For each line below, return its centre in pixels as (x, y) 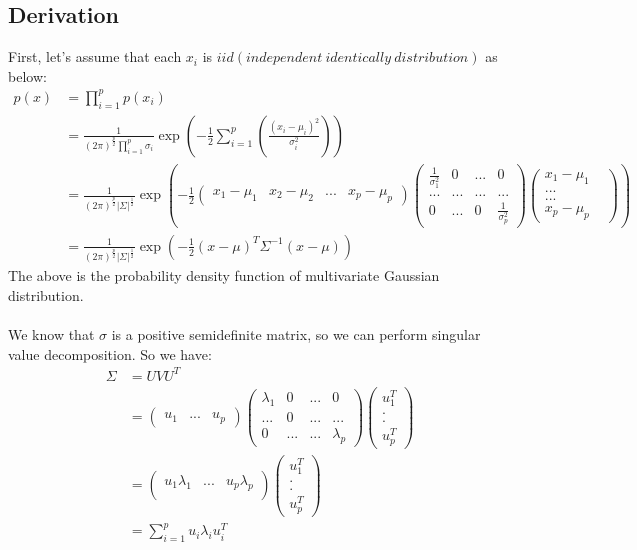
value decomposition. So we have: (110, 353)
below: (27, 75)
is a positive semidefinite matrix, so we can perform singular (296, 334)
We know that (51, 334)
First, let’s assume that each (95, 56)
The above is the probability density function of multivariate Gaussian (224, 275)
